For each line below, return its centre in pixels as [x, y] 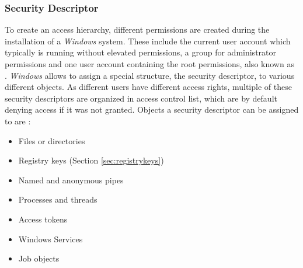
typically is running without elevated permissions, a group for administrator [141, 52]
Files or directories [52, 140]
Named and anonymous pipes [71, 180]
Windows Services [50, 239]
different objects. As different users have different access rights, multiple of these [148, 87]
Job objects [39, 258]
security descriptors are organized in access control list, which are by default [141, 98]
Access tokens [43, 219]
